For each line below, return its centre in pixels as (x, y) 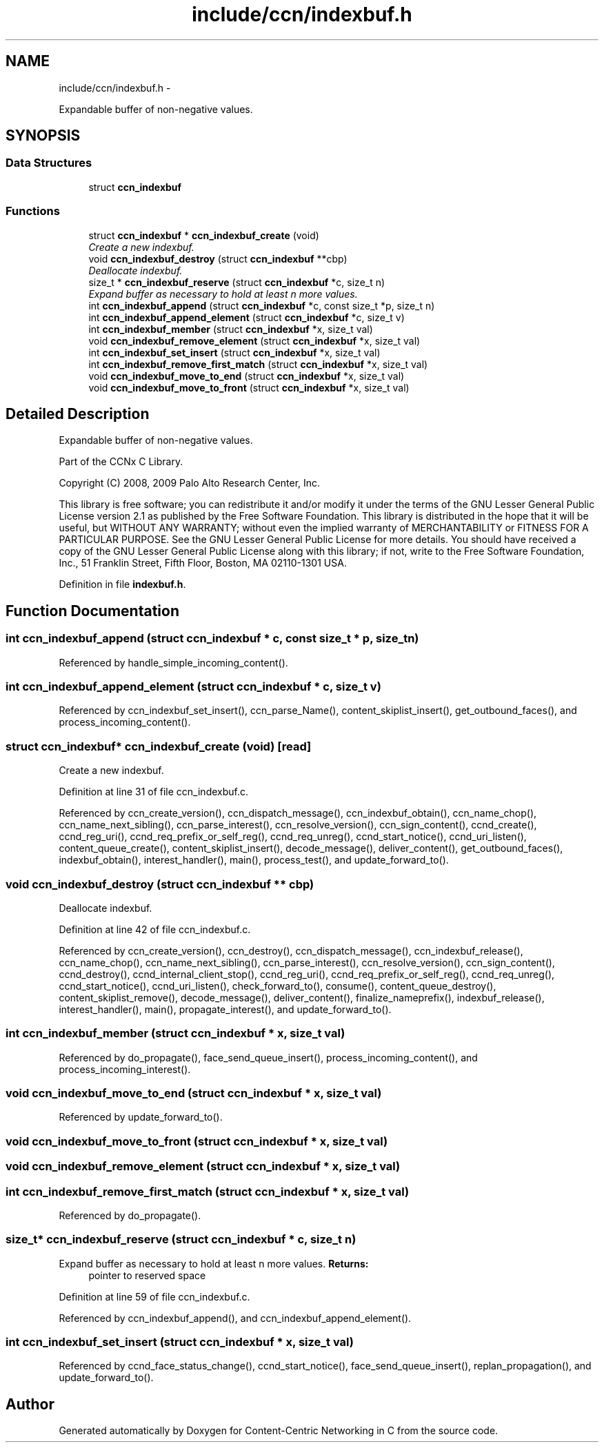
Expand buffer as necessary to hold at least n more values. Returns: (214, 1263)
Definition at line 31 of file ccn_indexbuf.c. (154, 792)
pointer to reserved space (147, 1275)
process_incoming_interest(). (125, 1069)
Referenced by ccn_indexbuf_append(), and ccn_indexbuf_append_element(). (235, 1318)
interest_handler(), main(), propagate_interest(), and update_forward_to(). (225, 1009)
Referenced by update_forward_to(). (141, 1117)
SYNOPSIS (43, 136)
